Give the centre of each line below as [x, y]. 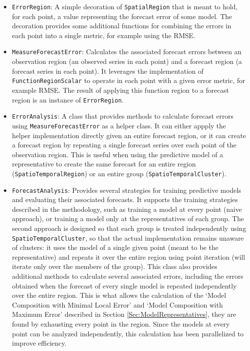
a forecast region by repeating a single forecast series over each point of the [124, 145]
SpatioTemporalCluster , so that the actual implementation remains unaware [128, 237]
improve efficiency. [39, 343]
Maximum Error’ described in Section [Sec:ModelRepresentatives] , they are [124, 314]
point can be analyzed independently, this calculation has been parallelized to [128, 333]
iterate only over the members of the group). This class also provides [115, 266]
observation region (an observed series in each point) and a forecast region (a [127, 61]
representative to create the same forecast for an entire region [104, 164]
